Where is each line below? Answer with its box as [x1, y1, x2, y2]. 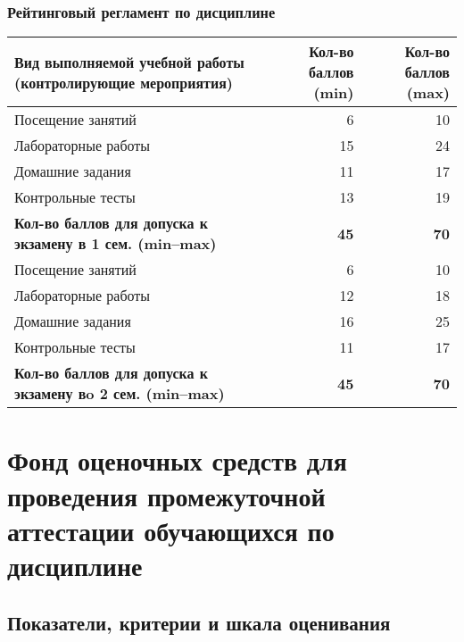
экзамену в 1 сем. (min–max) [14, 233, 217, 254]
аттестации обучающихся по [7, 512, 335, 548]
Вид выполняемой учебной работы [14, 51, 244, 72]
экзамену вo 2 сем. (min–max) [14, 383, 225, 404]
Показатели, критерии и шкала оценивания [7, 608, 391, 636]
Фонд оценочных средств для [7, 442, 347, 479]
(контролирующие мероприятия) [14, 71, 233, 93]
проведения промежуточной [7, 477, 326, 513]
